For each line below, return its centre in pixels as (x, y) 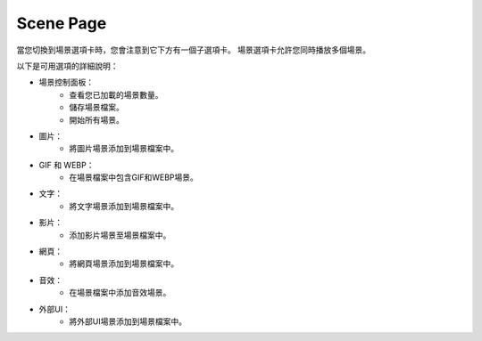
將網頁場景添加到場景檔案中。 (124, 264)
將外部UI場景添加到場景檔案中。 (128, 321)
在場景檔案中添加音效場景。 (120, 293)
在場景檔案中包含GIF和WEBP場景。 (133, 177)
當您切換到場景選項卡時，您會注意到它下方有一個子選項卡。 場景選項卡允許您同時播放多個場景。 (193, 50)
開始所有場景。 (96, 119)
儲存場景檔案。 (96, 108)
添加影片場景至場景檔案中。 (120, 235)
